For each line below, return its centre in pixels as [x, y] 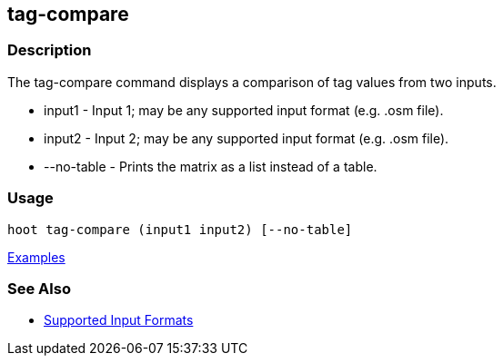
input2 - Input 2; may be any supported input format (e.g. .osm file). [246, 138]
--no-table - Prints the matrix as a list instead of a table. [211, 166]
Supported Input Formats [119, 320]
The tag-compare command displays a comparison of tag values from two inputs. [252, 82]
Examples [36, 257]
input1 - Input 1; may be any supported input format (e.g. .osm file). [244, 110]
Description [50, 50]
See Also [39, 288]
